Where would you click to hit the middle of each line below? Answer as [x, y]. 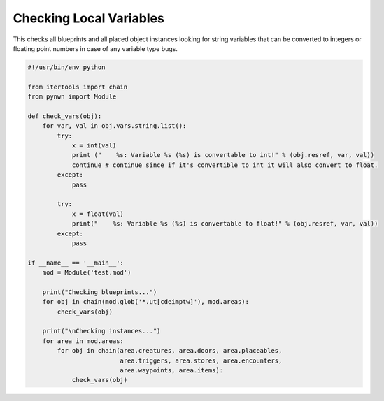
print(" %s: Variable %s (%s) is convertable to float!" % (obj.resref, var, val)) [225, 224]
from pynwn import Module [72, 97]
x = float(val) [98, 214]
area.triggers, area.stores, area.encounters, [201, 360]
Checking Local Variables [88, 18]
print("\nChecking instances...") [101, 331]
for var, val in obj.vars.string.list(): [114, 126]
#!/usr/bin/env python [66, 67]
